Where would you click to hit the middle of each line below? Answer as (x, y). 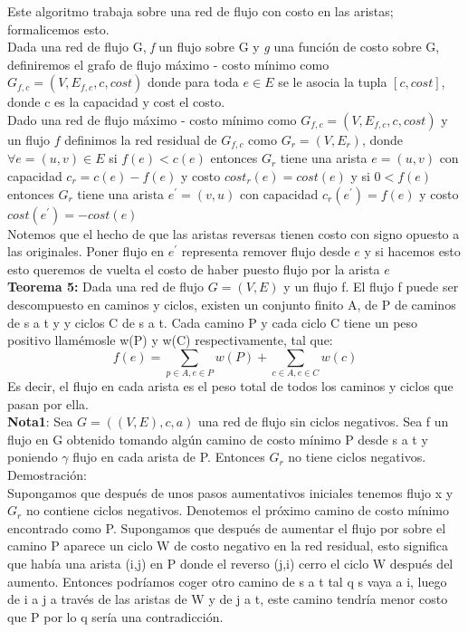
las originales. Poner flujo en (86, 251)
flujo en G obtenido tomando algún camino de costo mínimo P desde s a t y (218, 439)
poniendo (33, 457)
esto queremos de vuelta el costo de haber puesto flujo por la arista (194, 268)
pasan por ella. (48, 403)
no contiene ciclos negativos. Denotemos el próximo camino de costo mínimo (238, 510)
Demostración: (47, 475)
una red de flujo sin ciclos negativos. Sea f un (323, 421)
